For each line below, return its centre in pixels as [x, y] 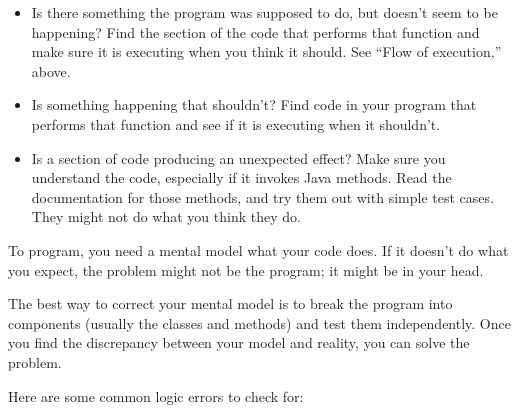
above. [51, 70]
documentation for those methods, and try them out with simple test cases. [262, 196]
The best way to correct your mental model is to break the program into [230, 303]
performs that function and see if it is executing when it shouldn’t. [236, 123]
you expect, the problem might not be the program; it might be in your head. [246, 269]
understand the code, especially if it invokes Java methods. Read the [241, 177]
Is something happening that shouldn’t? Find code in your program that [254, 104]
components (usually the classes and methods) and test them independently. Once [259, 322]
